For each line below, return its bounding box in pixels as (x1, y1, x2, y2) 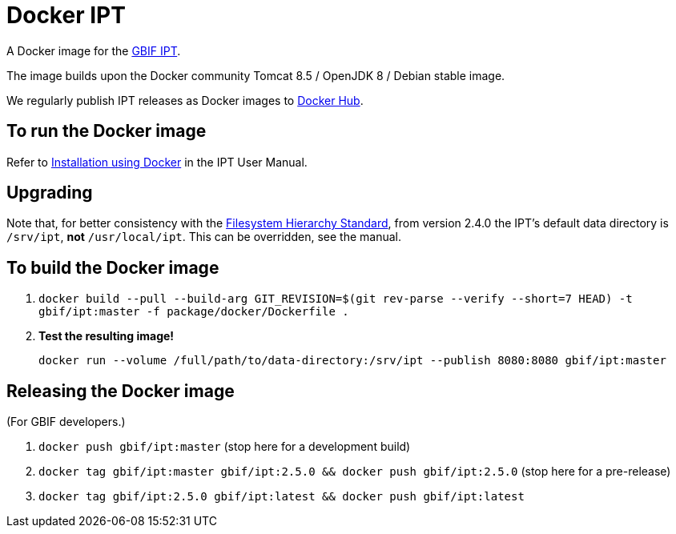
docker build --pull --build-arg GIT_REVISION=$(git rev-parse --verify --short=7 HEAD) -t (38, 292, 633, 306)
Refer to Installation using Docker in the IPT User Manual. (6, 155, 308, 169)
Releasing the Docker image (6, 380, 235, 401)
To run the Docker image (6, 121, 207, 142)
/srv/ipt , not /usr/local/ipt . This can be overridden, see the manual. (6, 230, 401, 244)
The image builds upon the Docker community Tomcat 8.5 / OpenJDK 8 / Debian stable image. (6, 68, 505, 82)
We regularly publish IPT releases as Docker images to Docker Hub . (6, 93, 364, 107)
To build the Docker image (6, 257, 219, 278)
